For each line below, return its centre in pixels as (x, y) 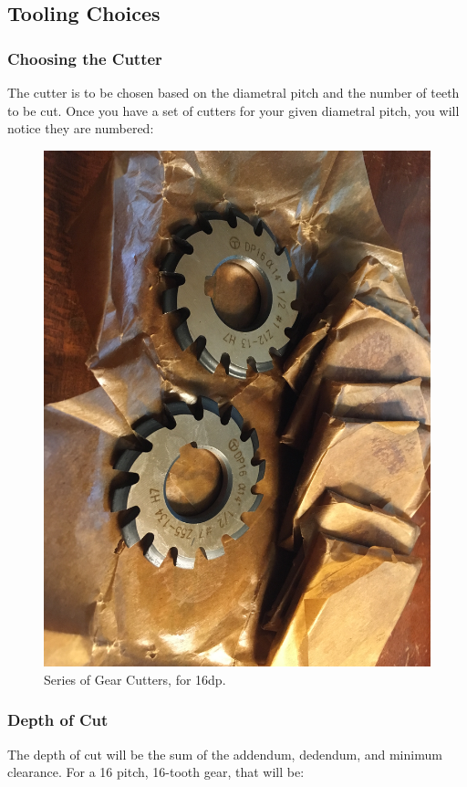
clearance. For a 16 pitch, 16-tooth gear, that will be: (156, 772)
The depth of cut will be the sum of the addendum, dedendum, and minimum (225, 754)
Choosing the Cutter (85, 58)
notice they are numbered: (81, 128)
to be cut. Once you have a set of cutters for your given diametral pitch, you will (233, 110)
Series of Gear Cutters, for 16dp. (135, 679)
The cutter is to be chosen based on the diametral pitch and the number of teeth (233, 92)
